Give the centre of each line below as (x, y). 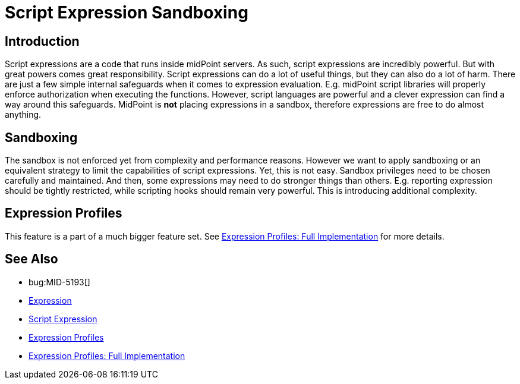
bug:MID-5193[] (59, 282)
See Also (31, 259)
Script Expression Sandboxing (127, 12)
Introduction (42, 41)
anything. (23, 115)
